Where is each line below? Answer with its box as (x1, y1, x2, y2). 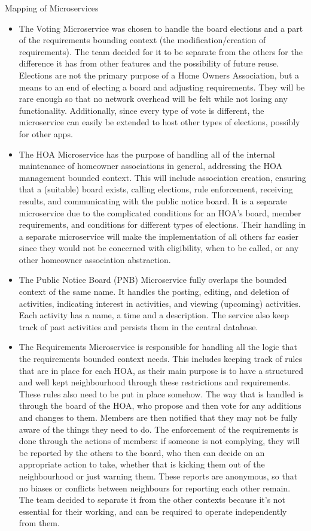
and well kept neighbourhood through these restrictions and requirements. (19, 376, 291, 388)
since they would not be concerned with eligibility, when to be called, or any (19, 242, 299, 254)
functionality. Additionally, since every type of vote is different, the (19, 104, 264, 116)
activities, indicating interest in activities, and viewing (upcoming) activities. (19, 297, 301, 309)
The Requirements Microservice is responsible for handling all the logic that (19, 340, 297, 353)
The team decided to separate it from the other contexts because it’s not (19, 493, 286, 506)
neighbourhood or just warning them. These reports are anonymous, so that (19, 469, 298, 482)
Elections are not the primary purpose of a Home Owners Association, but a (19, 68, 300, 81)
